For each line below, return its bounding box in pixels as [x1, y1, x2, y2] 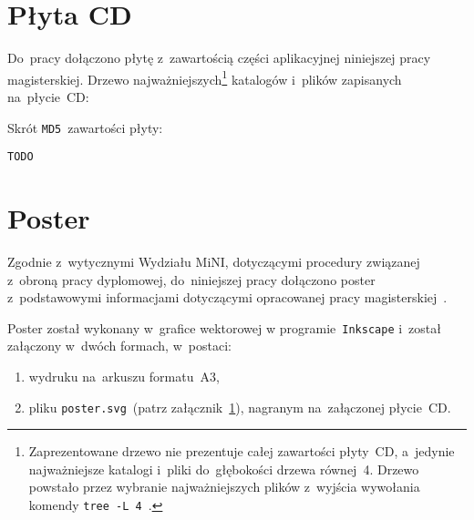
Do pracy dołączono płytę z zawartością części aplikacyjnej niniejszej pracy [7, 48, 431, 67]
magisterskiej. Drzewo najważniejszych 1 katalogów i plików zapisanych [7, 66, 402, 88]
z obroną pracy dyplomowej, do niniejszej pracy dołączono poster [7, 270, 376, 289]
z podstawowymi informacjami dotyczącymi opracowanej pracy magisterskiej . [7, 288, 448, 307]
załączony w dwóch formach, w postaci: [7, 336, 232, 355]
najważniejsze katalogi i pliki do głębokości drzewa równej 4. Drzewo [28, 459, 419, 478]
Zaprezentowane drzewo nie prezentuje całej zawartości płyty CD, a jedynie [28, 442, 455, 461]
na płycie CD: [7, 87, 89, 106]
